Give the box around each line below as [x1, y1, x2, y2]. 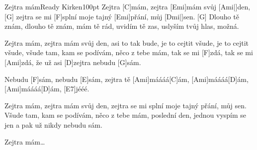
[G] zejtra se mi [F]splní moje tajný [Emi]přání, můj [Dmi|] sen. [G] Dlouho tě [4, 11, 239, 21]
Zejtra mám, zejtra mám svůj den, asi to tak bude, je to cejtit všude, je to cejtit [4, 37, 249, 48]
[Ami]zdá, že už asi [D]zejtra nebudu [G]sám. [4, 57, 141, 67]
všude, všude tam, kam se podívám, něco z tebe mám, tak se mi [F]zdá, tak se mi [4, 47, 253, 58]
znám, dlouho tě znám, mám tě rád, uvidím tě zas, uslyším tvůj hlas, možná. [4, 21, 239, 31]
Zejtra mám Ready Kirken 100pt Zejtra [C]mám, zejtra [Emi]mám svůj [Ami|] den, [4, 1, 251, 11]
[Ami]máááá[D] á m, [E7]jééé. [4, 83, 89, 94]
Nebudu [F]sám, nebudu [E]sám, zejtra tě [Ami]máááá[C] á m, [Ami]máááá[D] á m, [4, 74, 249, 84]
